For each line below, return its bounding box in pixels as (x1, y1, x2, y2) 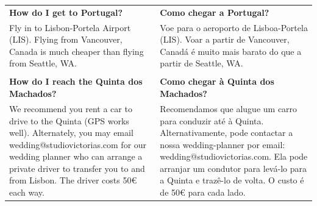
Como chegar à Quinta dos (160, 75, 274, 88)
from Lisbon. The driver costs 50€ (9, 174, 137, 186)
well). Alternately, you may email (9, 126, 134, 139)
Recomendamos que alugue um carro (160, 102, 297, 115)
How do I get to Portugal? (9, 5, 123, 18)
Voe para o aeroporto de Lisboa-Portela (160, 21, 308, 34)
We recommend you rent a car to (9, 102, 132, 115)
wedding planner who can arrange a (9, 150, 143, 163)
